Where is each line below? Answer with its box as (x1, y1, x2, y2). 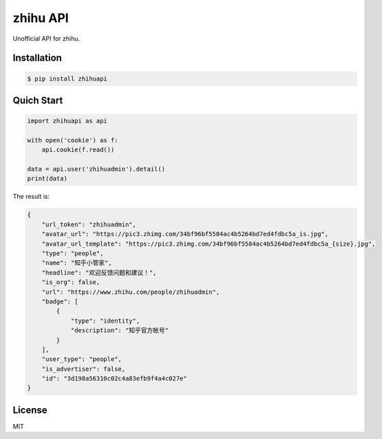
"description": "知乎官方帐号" (70, 327, 169, 334)
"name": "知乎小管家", (41, 259, 113, 267)
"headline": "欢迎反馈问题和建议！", (41, 268, 157, 277)
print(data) (27, 175, 68, 182)
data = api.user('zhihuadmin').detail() (27, 165, 165, 173)
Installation (12, 52, 62, 64)
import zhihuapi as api (27, 117, 108, 125)
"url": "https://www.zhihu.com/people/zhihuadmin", (41, 288, 220, 296)
